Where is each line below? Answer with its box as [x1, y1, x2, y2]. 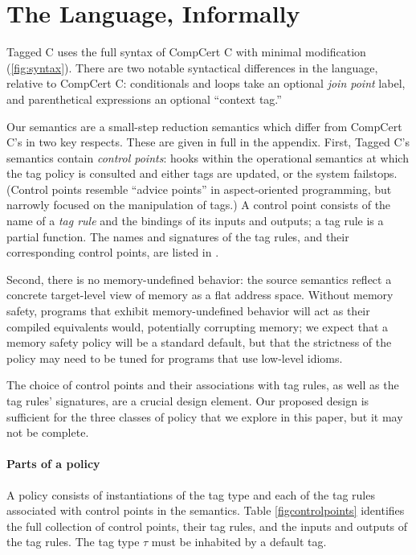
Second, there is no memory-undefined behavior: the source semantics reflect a [6, 270, 392, 287]
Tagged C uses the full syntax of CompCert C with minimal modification [6, 43, 366, 60]
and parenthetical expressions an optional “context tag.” [6, 90, 282, 107]
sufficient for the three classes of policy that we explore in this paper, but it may [6, 408, 403, 425]
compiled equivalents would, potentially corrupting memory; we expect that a [6, 318, 389, 335]
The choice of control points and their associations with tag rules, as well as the [6, 376, 399, 393]
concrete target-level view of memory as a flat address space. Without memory [6, 286, 394, 303]
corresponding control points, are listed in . [6, 244, 219, 261]
